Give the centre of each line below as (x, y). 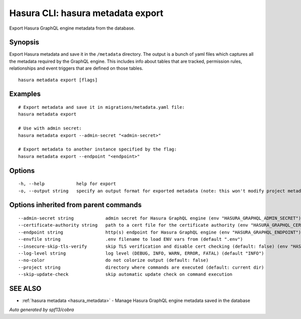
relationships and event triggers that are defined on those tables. (76, 68)
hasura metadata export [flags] (58, 80)
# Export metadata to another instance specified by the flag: (98, 149)
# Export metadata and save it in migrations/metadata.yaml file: (102, 107)
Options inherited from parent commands (76, 205)
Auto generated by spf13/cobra (42, 310)
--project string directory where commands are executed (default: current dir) (141, 267)
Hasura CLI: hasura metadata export (86, 13)
